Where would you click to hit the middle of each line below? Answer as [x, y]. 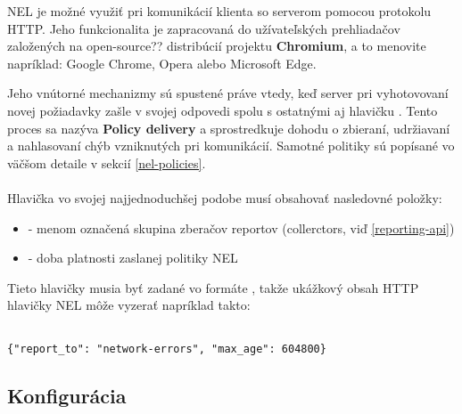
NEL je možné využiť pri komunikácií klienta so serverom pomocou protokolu [219, 11]
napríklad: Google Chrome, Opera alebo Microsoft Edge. [162, 63]
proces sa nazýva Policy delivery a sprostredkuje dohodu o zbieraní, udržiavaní [229, 128]
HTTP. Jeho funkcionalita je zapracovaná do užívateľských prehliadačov [204, 28]
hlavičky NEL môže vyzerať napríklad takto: [129, 305]
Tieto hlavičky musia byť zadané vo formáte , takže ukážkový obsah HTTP [213, 287]
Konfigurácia [67, 395]
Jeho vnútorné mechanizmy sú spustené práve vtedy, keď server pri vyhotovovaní [228, 93]
